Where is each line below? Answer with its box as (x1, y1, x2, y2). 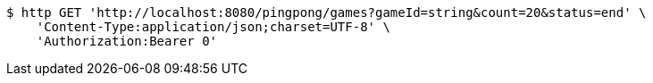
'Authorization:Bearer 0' (36, 34, 218, 48)
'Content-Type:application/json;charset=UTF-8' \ (36, 20, 390, 34)
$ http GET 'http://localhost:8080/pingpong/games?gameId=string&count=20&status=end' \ (6, 5, 647, 20)
